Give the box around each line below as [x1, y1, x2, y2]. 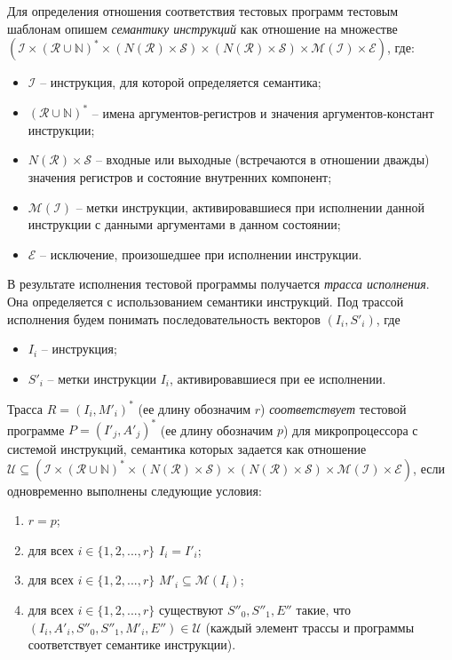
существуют [158, 600, 224, 618]
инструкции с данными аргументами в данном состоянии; [28, 215, 341, 234]
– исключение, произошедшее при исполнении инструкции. [40, 244, 362, 263]
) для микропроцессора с [283, 420, 418, 438]
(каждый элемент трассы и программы [205, 617, 415, 636]
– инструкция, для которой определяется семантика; [40, 73, 321, 91]
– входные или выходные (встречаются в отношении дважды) [95, 150, 430, 169]
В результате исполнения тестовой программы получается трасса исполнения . [7, 274, 430, 293]
